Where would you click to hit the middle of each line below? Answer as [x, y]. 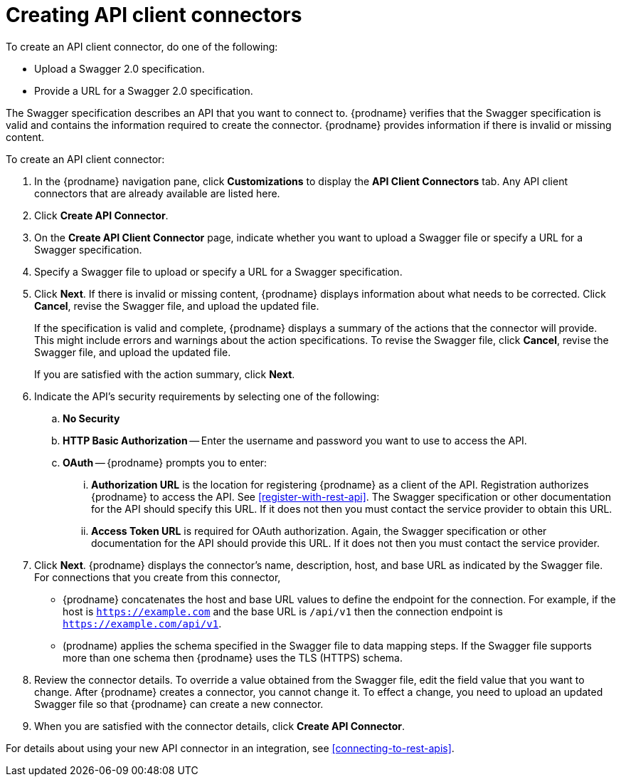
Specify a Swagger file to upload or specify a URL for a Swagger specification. [218, 271]
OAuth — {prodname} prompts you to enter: [165, 462]
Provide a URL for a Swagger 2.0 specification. [144, 90]
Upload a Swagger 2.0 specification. [120, 68]
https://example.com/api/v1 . [142, 623]
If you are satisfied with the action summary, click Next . [165, 374]
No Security [91, 418]
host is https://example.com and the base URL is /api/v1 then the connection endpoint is [283, 611]
